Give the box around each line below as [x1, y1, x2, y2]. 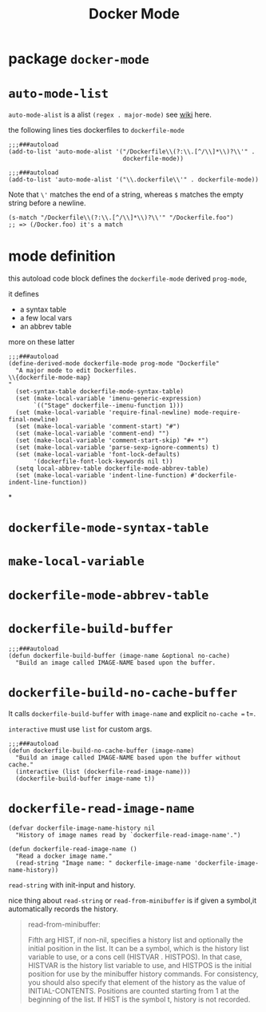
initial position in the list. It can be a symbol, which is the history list [27, 944, 249, 954]
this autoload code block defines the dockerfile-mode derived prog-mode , [8, 273, 248, 284]
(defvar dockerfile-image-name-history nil [8, 824, 156, 832]
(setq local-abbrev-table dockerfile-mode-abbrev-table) [15, 464, 209, 472]
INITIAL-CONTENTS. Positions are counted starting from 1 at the [27, 986, 240, 996]
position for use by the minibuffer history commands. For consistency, [27, 969, 259, 979]
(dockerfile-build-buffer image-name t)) [15, 775, 156, 783]
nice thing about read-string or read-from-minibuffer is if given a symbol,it [8, 896, 257, 906]
